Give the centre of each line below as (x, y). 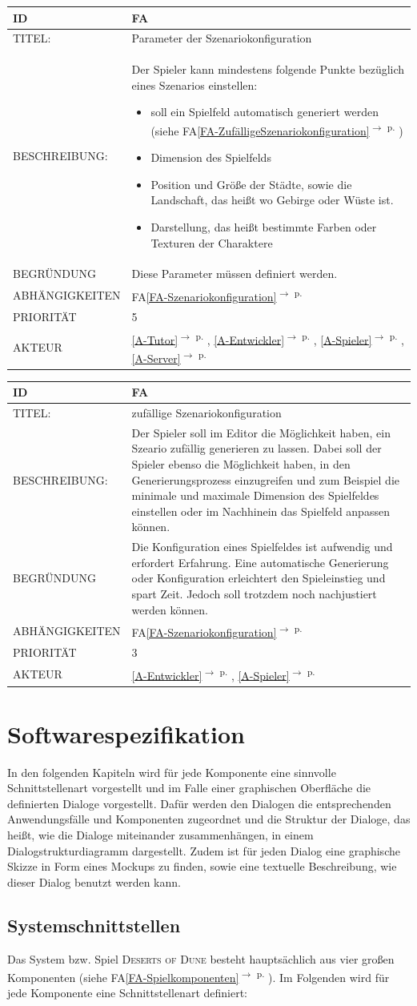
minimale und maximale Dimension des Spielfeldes (255, 495)
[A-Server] (156, 358)
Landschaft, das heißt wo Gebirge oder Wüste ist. (272, 200)
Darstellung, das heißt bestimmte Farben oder (264, 227)
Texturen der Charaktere (212, 242)
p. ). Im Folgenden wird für (323, 976)
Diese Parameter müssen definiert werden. (235, 274)
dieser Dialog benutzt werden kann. (94, 881)
